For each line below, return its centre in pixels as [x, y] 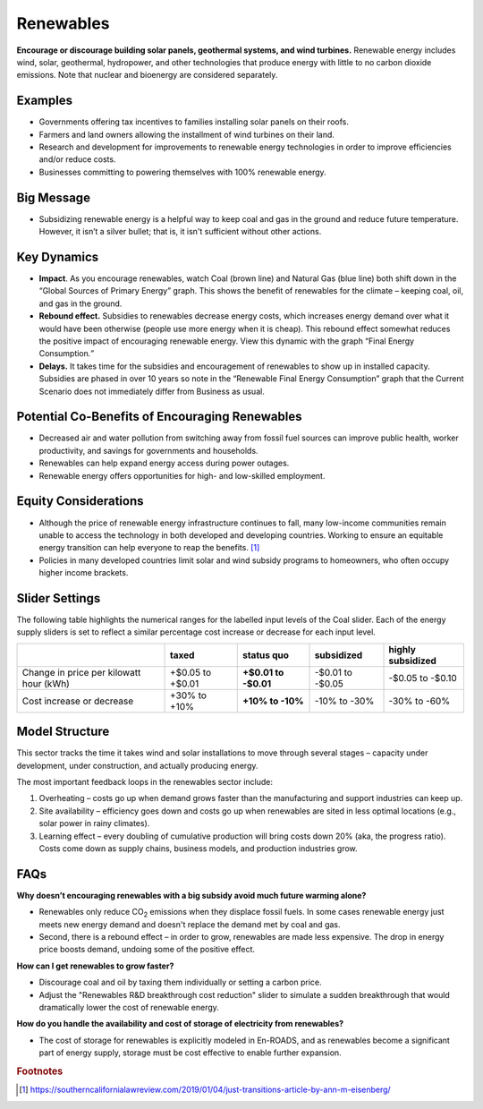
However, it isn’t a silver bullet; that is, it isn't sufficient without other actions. [180, 232]
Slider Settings [59, 598]
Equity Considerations [80, 501]
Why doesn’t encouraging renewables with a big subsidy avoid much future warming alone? [191, 895]
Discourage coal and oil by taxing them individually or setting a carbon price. [180, 982]
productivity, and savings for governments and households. [148, 450]
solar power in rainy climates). [94, 823]
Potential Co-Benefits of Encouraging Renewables [159, 417]
